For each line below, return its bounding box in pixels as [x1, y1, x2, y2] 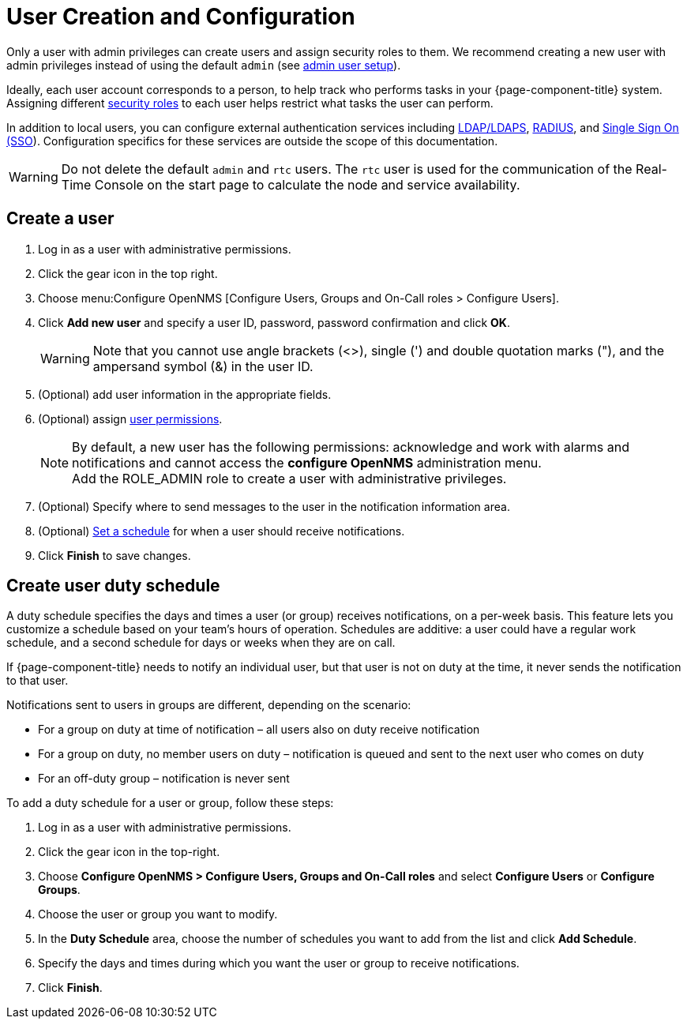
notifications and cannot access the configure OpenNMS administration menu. [72, 454, 542, 471]
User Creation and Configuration [6, 3, 355, 30]
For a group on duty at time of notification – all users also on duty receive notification [38, 723, 480, 737]
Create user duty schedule [6, 576, 220, 596]
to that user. [6, 674, 69, 688]
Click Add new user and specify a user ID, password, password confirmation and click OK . [38, 315, 510, 329]
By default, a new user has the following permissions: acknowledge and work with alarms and [72, 438, 630, 455]
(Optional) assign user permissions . [38, 411, 223, 426]
